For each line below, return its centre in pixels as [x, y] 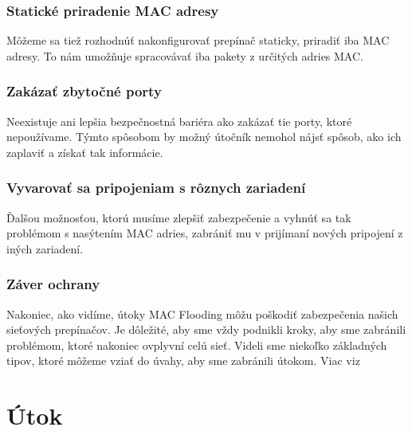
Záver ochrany [53, 284]
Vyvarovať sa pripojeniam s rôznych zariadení [156, 188]
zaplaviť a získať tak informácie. [85, 152]
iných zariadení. [45, 248]
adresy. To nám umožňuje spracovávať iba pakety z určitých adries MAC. [185, 55]
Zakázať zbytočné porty [84, 91]
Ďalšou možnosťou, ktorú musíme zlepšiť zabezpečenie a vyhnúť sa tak [179, 217]
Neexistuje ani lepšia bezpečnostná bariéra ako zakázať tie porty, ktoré [179, 121]
